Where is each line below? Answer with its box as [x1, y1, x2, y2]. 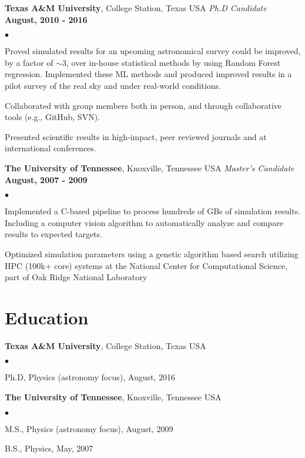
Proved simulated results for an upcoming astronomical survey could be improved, [5, 45, 301, 57]
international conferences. [5, 142, 96, 154]
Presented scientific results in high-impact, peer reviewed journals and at [5, 130, 267, 142]
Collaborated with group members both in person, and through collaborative [5, 99, 282, 111]
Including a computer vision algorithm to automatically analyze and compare [5, 216, 283, 228]
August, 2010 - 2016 [5, 13, 88, 25]
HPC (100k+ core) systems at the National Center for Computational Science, [5, 259, 288, 271]
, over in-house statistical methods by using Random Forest [66, 56, 281, 68]
